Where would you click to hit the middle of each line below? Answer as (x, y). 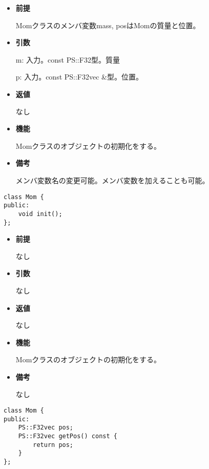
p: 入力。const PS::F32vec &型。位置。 (79, 77)
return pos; (53, 445)
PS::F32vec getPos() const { (68, 436)
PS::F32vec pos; (46, 428)
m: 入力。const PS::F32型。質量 (68, 59)
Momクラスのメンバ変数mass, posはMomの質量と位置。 (108, 25)
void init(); (40, 214)
